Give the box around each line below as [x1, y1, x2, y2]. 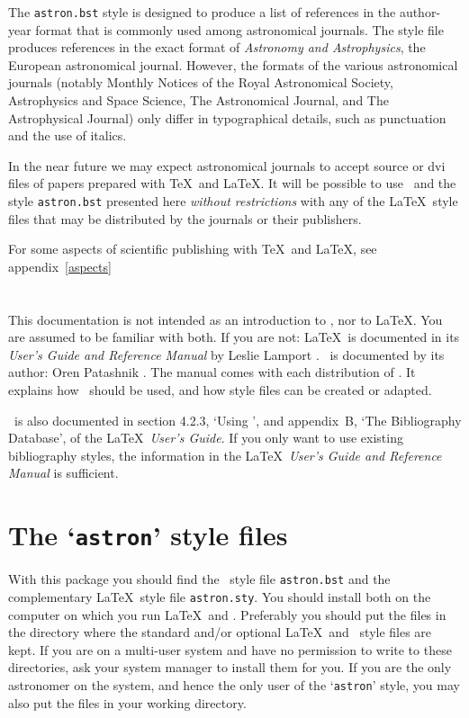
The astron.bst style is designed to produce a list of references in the [8, 3, 396, 21]
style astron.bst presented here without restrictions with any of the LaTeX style [8, 192, 458, 210]
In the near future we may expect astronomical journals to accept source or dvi [8, 156, 446, 175]
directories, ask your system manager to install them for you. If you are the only [8, 658, 452, 677]
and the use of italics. [8, 126, 127, 145]
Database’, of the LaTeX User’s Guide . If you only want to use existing [8, 428, 403, 447]
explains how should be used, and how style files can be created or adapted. [8, 381, 432, 399]
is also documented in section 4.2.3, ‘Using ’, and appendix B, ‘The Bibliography [14, 410, 462, 429]
